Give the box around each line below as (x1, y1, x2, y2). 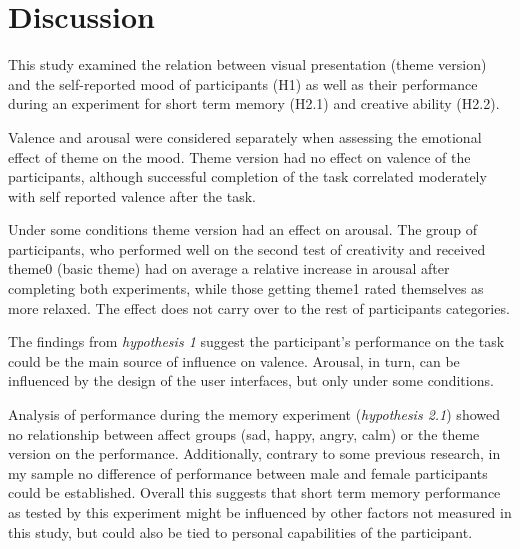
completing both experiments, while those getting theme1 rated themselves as (8, 278, 484, 299)
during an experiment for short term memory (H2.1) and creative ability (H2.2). (8, 93, 500, 114)
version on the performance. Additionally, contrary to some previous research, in (8, 443, 501, 464)
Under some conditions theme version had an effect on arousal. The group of (8, 219, 478, 240)
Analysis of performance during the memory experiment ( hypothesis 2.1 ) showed (8, 404, 500, 425)
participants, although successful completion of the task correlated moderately (8, 166, 487, 187)
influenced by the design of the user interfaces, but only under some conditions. (8, 370, 494, 391)
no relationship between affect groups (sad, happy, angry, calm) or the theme (8, 423, 480, 444)
